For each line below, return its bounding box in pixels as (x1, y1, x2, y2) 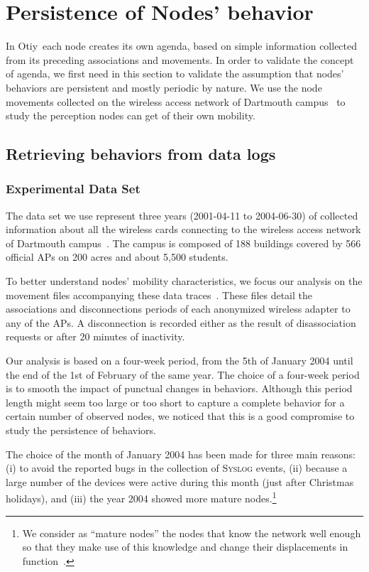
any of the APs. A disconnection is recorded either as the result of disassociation (6, 315, 356, 330)
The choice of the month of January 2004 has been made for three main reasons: (6, 446, 356, 461)
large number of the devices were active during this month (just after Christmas (6, 474, 354, 489)
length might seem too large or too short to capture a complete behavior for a (6, 394, 345, 409)
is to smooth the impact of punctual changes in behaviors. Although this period (6, 381, 353, 396)
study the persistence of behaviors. (6, 423, 156, 437)
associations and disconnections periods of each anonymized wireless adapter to (6, 301, 351, 316)
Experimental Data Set (6, 180, 141, 198)
